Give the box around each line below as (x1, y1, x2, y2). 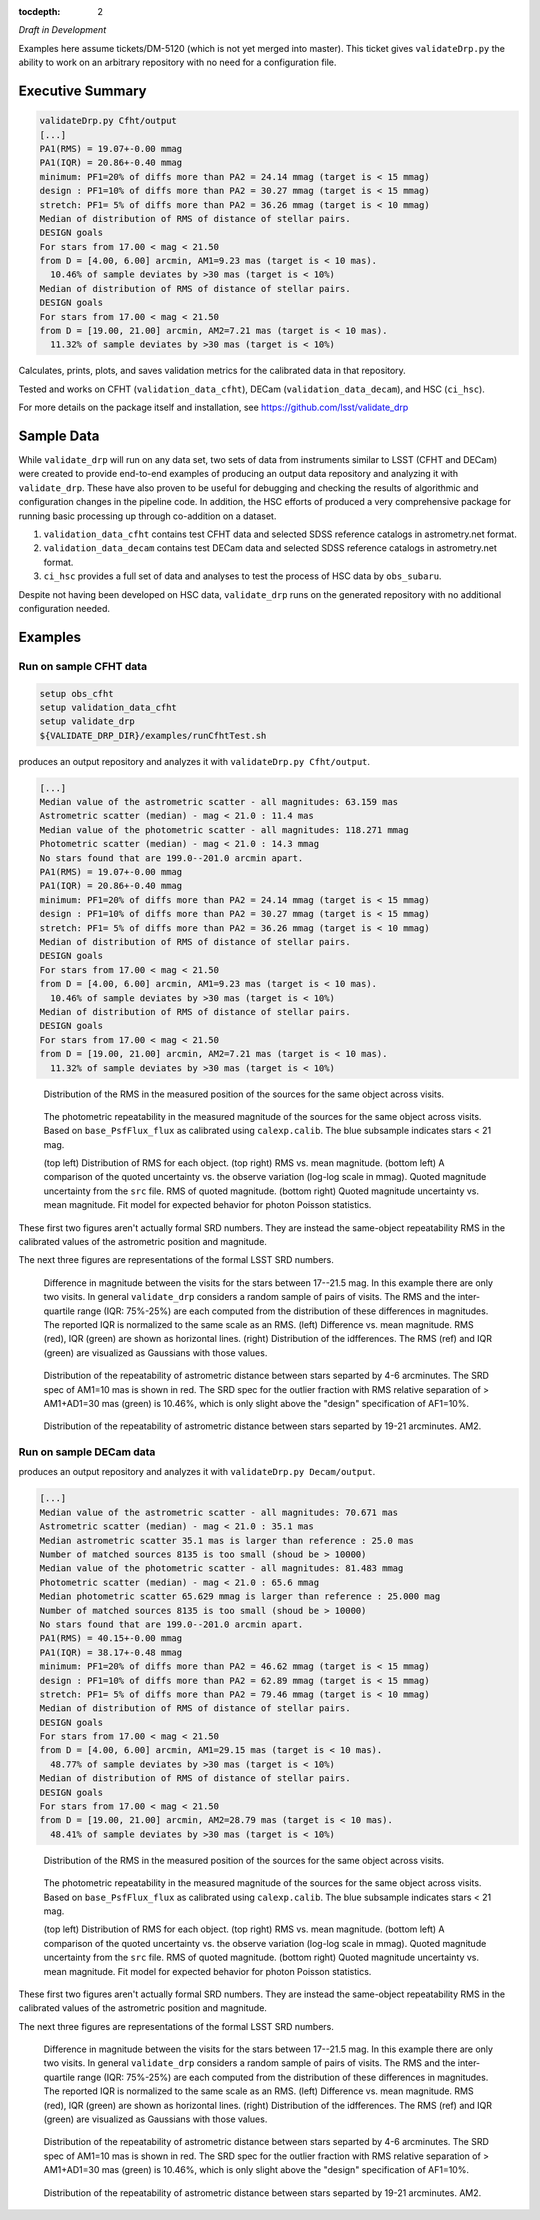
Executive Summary (18, 82, 147, 99)
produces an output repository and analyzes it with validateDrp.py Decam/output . (18, 1466, 376, 1478)
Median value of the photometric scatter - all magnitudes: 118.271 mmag (39, 824, 409, 835)
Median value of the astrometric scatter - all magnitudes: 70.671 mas (39, 1506, 399, 1518)
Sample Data (18, 428, 100, 444)
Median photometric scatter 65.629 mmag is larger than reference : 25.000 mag (39, 1591, 441, 1602)
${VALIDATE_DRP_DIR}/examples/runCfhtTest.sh (39, 730, 267, 741)
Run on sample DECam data (18, 1445, 156, 1459)
